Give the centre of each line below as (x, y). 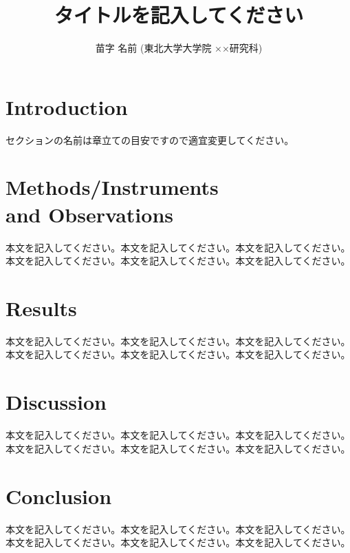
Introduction (67, 106)
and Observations (89, 214)
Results (41, 307)
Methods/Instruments (112, 187)
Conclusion (59, 495)
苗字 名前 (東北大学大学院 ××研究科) (179, 48)
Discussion (56, 402)
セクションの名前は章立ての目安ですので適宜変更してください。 (150, 139)
